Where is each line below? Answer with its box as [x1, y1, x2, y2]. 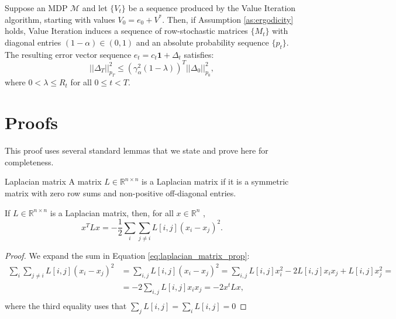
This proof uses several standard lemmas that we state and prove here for [5, 144, 268, 157]
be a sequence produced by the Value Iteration [128, 2, 296, 13]
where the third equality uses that [5, 299, 127, 311]
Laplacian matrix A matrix [5, 175, 102, 188]
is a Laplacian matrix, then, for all [50, 206, 174, 219]
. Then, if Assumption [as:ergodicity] [162, 13, 294, 25]
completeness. [5, 155, 54, 168]
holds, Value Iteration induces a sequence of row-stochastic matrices [5, 25, 248, 37]
